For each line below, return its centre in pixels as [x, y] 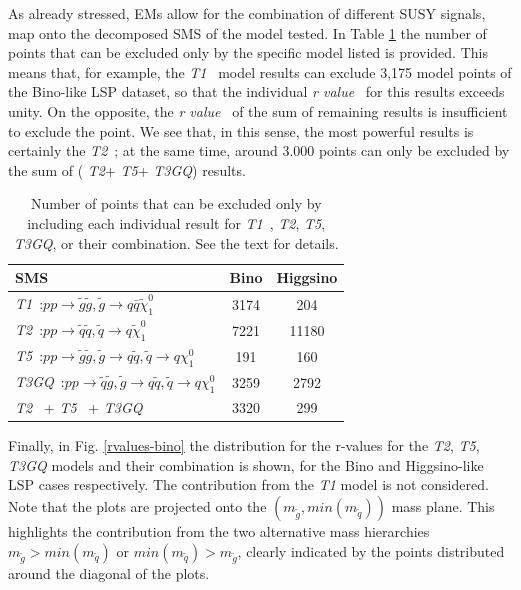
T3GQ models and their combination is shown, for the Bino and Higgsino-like [246, 464]
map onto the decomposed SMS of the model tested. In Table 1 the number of [247, 32]
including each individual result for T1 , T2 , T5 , [176, 222]
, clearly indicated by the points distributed [371, 550]
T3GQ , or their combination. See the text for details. [176, 242]
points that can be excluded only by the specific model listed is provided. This [248, 52]
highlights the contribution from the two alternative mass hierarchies [219, 531]
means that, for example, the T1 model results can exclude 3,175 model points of [260, 71]
